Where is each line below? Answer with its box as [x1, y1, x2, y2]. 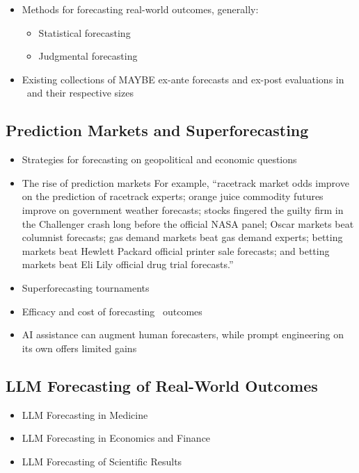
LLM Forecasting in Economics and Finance [22, 431, 211, 445]
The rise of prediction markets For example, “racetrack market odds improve [22, 175, 349, 190]
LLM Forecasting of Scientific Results [22, 454, 182, 468]
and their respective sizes [26, 85, 134, 100]
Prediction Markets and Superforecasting [6, 119, 309, 141]
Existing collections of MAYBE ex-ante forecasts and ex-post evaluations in [22, 72, 344, 86]
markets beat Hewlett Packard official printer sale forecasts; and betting [22, 243, 330, 258]
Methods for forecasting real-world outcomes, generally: [22, 2, 259, 16]
